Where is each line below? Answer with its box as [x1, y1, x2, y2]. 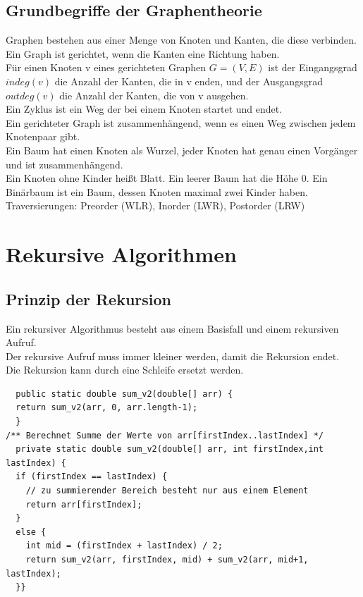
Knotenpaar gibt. [6, 129, 80, 144]
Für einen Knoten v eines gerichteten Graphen [6, 60, 207, 75]
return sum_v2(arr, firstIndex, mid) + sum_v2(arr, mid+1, [25, 555, 309, 565]
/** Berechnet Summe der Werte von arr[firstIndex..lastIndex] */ [6, 430, 324, 441]
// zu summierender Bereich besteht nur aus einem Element [25, 486, 309, 496]
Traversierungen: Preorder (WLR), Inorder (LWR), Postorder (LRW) [6, 198, 305, 213]
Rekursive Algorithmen [6, 240, 237, 269]
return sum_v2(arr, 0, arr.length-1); [16, 402, 198, 413]
